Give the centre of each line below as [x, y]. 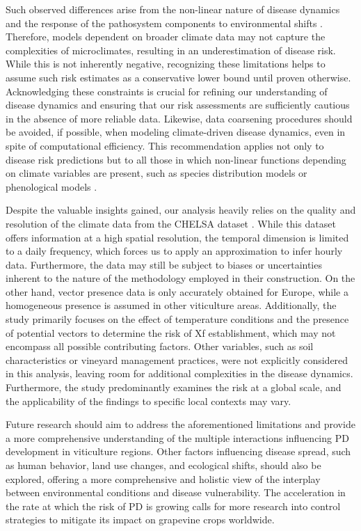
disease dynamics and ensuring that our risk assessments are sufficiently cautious [178, 105]
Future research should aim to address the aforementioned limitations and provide [180, 424]
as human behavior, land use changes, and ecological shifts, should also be [163, 465]
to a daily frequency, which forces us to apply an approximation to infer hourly [174, 251]
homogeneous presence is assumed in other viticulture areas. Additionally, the [171, 305]
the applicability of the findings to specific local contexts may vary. [149, 401]
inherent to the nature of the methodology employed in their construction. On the [180, 278]
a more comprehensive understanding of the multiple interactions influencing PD [177, 437]
